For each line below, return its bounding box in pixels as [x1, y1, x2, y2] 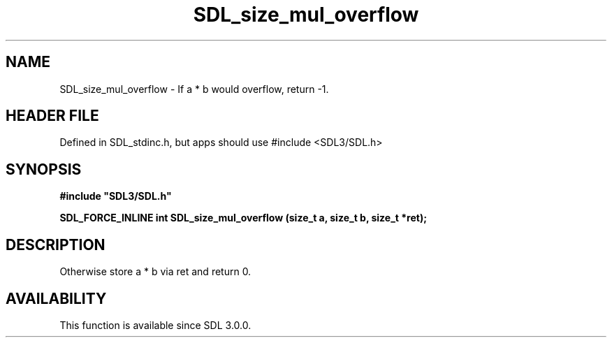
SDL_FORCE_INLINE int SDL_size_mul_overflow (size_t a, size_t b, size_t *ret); [59, 212, 428, 224]
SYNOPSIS [6, 160, 82, 178]
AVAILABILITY [6, 289, 107, 307]
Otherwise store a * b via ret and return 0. [59, 265, 252, 278]
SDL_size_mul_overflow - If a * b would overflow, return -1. [59, 82, 329, 95]
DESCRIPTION [6, 235, 105, 254]
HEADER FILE [6, 107, 99, 125]
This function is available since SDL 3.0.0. [59, 319, 252, 331]
